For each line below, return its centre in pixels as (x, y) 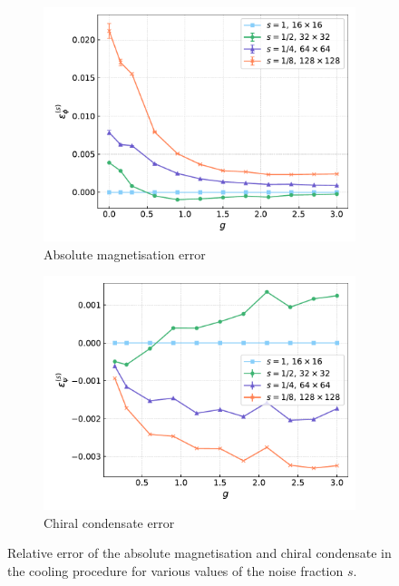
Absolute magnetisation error (125, 254)
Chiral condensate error (109, 522)
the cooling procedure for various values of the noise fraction (175, 570)
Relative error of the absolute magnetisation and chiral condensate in (199, 553)
